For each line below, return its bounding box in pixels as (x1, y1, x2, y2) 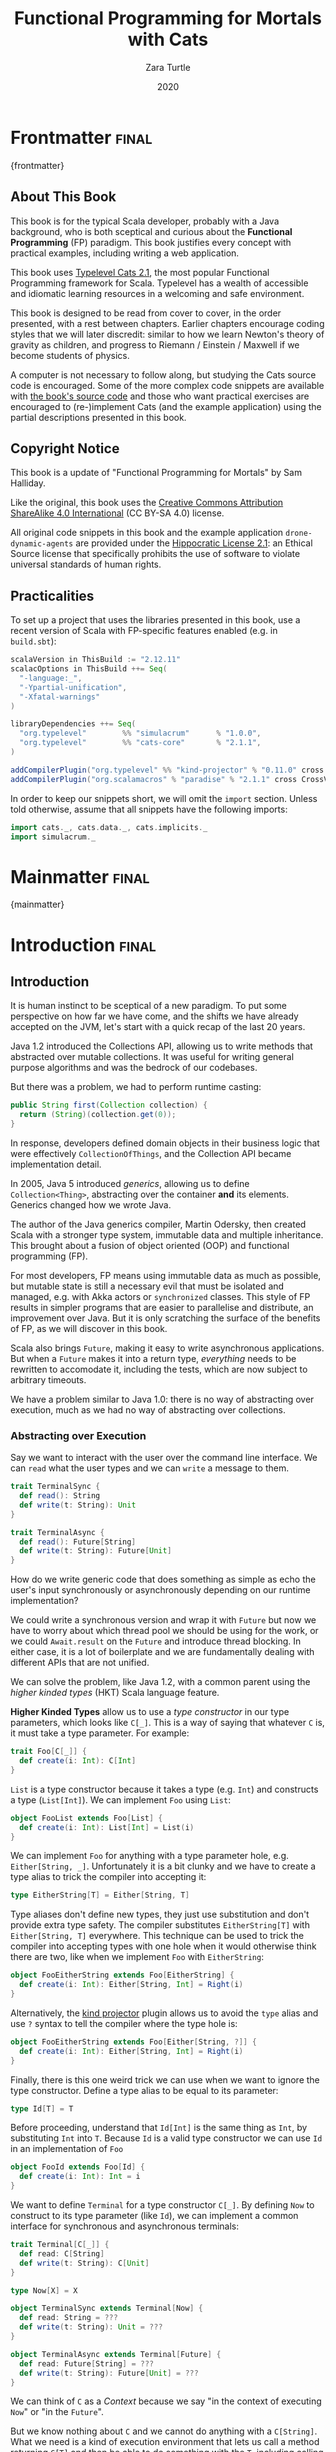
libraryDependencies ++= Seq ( (10, 719, 137, 729)
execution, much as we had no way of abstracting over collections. (10, 1403, 286, 1416)
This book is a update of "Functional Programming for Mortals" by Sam (10, 467, 303, 479)
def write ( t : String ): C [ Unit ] (19, 2258, 150, 2268)
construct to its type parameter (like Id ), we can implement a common (10, 2210, 299, 2222)
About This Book (10, 188, 117, 206)
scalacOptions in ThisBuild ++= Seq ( (10, 664, 168, 674)
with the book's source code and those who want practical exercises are (10, 390, 310, 402)
